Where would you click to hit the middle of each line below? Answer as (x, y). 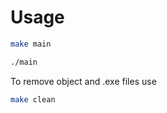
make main (31, 44)
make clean (33, 99)
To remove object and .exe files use (83, 81)
